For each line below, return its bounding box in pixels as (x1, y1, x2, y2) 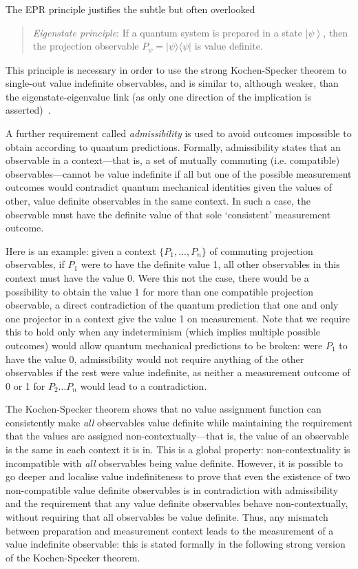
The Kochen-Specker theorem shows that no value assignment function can (6, 402, 322, 416)
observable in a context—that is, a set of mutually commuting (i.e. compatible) (6, 153, 340, 167)
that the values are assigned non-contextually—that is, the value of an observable (6, 428, 349, 443)
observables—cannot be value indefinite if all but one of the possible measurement (6, 166, 352, 180)
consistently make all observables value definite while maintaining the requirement (6, 415, 352, 429)
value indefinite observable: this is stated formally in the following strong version (6, 537, 346, 551)
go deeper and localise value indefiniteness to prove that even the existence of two (6, 469, 350, 484)
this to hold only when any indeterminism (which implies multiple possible (6, 324, 321, 339)
